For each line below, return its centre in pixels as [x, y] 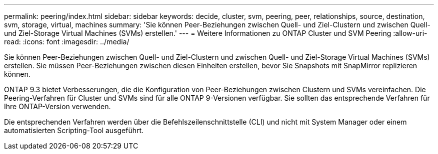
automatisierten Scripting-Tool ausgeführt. [74, 130]
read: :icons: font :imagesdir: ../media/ [67, 42]
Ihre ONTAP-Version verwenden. [57, 106]
